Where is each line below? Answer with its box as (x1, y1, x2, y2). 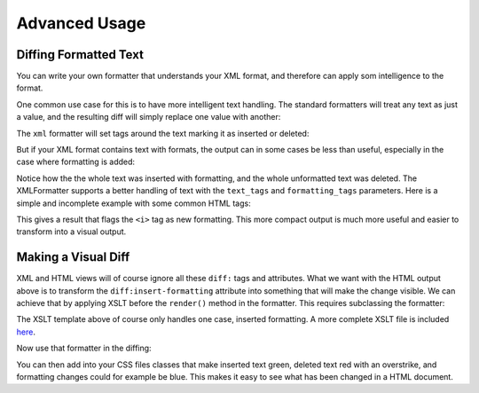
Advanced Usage (16, 13, 146, 33)
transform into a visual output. (16, 226, 127, 237)
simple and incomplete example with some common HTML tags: (16, 198, 252, 208)
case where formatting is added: (16, 156, 136, 168)
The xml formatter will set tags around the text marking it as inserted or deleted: (16, 128, 310, 138)
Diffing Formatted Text (16, 47, 144, 62)
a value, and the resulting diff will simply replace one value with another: (16, 112, 281, 122)
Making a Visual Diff (16, 249, 130, 265)
